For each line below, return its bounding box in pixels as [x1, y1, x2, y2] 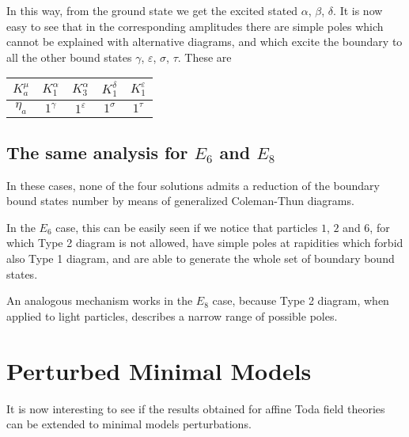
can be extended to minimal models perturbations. [6, 416, 252, 432]
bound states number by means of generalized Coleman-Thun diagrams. [6, 192, 354, 209]
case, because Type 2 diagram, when [212, 292, 389, 309]
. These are [177, 48, 232, 65]
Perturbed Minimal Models [6, 354, 312, 386]
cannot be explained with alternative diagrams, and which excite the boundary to [6, 33, 403, 50]
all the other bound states [6, 48, 132, 65]
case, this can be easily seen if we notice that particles [55, 218, 318, 235]
